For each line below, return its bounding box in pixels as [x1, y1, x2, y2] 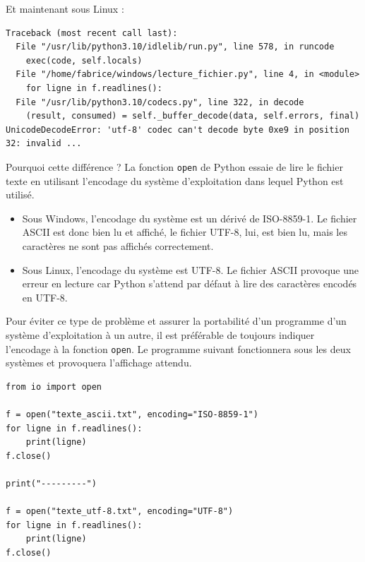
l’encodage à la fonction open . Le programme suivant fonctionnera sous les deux [6, 341, 351, 356]
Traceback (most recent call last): [6, 28, 178, 38]
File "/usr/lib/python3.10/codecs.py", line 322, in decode [16, 97, 304, 107]
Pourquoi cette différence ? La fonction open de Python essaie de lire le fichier [6, 159, 343, 174]
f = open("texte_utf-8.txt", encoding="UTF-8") [6, 506, 234, 517]
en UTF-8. [22, 289, 68, 304]
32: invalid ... [6, 138, 82, 149]
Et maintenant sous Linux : [6, 1, 124, 16]
